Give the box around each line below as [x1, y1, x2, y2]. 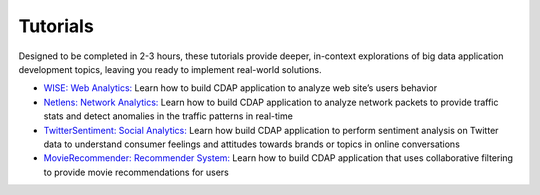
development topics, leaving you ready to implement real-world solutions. [18, 63, 322, 75]
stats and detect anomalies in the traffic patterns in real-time [43, 110, 294, 122]
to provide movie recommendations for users [43, 166, 229, 178]
